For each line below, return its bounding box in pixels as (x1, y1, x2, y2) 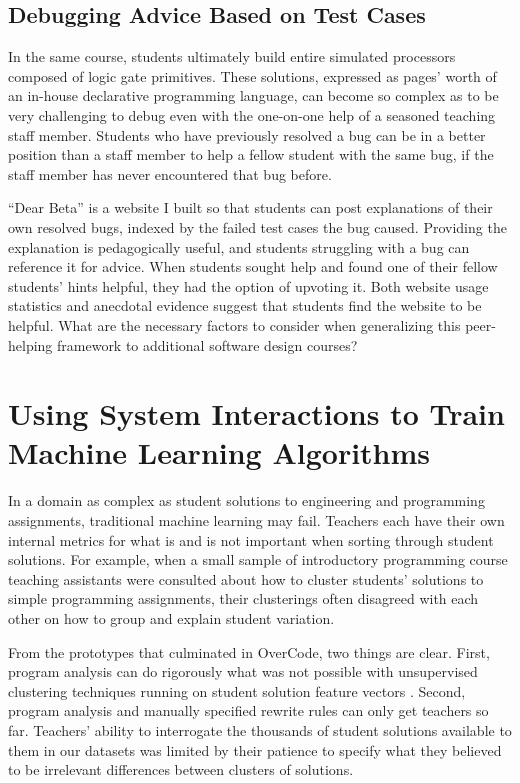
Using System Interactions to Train (8, 393, 505, 434)
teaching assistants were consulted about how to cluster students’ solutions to (8, 568, 484, 589)
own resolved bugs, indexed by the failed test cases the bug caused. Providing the (8, 216, 507, 237)
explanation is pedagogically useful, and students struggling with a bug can (8, 236, 470, 257)
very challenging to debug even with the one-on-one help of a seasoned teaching (8, 104, 496, 125)
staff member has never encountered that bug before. (8, 163, 332, 184)
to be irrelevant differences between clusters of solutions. (8, 759, 354, 780)
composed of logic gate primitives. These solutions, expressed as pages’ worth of (8, 65, 497, 86)
